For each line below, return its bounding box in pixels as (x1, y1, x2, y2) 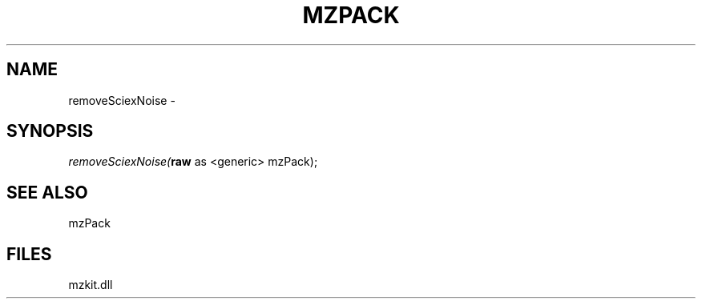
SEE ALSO (6, 182, 88, 203)
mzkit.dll (68, 278, 113, 292)
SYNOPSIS (6, 121, 94, 142)
